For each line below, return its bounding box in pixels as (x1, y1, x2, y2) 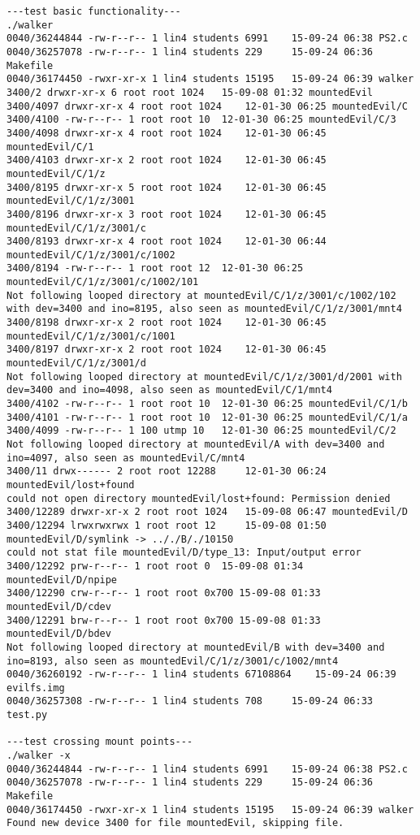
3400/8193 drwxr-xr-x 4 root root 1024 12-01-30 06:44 (6, 236, 327, 248)
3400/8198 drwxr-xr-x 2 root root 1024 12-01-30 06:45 (6, 317, 327, 329)
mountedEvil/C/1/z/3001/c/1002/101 (6, 276, 199, 288)
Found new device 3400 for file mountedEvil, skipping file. (6, 817, 344, 829)
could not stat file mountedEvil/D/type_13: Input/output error (6, 547, 362, 559)
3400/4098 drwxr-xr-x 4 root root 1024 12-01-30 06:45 (6, 127, 327, 139)
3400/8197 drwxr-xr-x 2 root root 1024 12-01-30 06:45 (6, 344, 327, 356)
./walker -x (6, 750, 71, 762)
